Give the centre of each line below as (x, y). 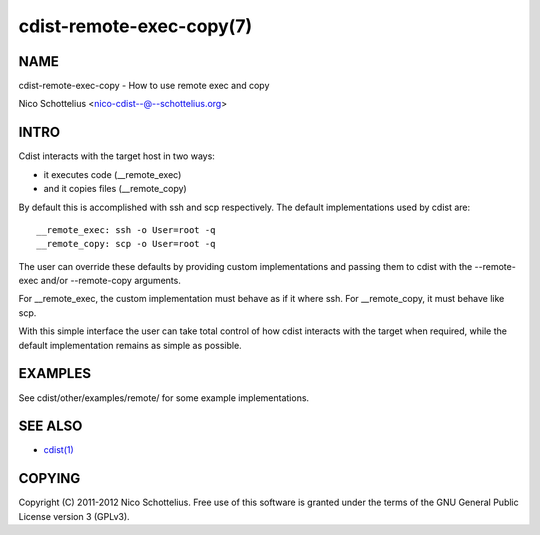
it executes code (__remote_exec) (112, 174)
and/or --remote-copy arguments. (111, 281)
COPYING (49, 478)
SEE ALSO (50, 426)
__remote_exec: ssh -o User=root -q (126, 229)
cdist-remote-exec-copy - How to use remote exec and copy (144, 86)
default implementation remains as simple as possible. (130, 345)
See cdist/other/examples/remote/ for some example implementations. (164, 397)
